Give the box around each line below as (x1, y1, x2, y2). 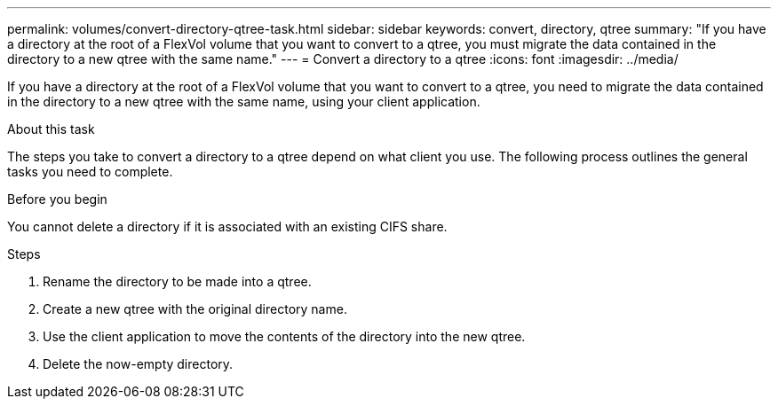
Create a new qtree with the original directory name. (43, 301, 347, 316)
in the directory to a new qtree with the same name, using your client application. (7, 94, 480, 109)
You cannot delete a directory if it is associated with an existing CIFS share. (7, 219, 448, 234)
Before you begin (7, 191, 107, 207)
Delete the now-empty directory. (43, 356, 234, 371)
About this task (7, 121, 95, 137)
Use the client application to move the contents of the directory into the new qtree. (43, 329, 526, 344)
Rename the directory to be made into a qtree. (43, 274, 312, 289)
